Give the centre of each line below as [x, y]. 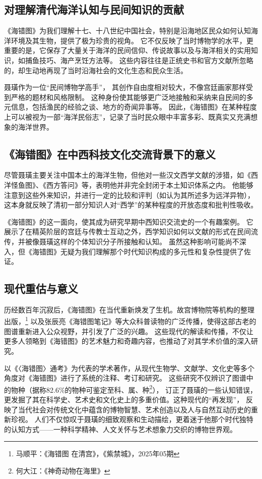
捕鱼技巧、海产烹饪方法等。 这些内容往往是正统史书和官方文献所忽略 [139, 60]
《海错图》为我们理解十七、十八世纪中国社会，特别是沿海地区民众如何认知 [127, 31]
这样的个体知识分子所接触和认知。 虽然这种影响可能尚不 [146, 241]
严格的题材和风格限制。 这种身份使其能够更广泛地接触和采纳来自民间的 [128, 97]
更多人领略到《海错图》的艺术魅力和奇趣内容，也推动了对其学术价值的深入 [127, 341]
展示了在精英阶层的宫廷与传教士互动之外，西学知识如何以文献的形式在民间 [127, 231]
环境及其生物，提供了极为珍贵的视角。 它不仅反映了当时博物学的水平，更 [132, 40]
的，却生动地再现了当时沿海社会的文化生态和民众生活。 [96, 70]
